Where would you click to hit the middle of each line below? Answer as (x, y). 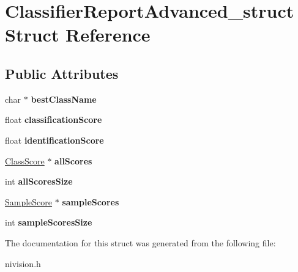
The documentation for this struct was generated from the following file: (140, 242)
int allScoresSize (39, 181)
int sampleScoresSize (49, 222)
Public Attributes (62, 73)
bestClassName (64, 99)
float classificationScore (54, 119)
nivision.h (23, 263)
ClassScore (25, 160)
